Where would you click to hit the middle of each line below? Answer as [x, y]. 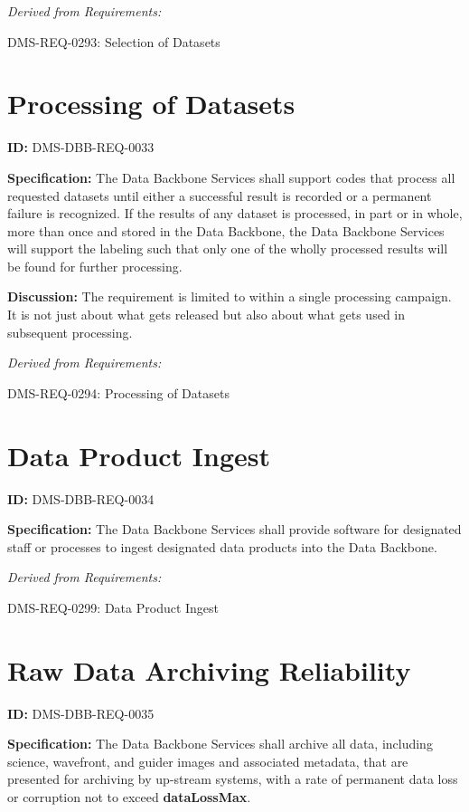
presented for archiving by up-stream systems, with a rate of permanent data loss [233, 779]
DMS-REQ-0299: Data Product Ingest [113, 607]
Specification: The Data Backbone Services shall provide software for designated [234, 529]
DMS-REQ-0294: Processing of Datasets [118, 392]
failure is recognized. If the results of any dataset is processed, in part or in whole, [235, 213]
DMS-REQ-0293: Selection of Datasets [114, 41]
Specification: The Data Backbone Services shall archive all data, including [220, 744]
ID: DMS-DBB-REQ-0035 [81, 713]
